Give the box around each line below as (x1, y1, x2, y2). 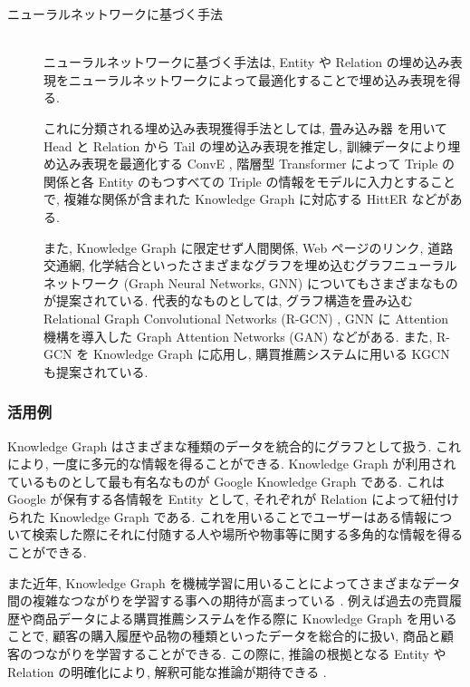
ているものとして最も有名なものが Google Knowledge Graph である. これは (7, 471, 445, 490)
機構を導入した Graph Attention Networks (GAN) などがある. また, (43, 326, 433, 345)
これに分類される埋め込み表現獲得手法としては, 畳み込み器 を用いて (43, 118, 448, 137)
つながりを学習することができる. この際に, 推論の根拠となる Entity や (32, 644, 446, 663)
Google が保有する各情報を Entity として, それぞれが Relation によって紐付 (7, 489, 447, 508)
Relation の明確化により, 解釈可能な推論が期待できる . (7, 662, 327, 681)
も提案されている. (43, 362, 149, 381)
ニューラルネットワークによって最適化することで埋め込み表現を (68, 70, 448, 89)
